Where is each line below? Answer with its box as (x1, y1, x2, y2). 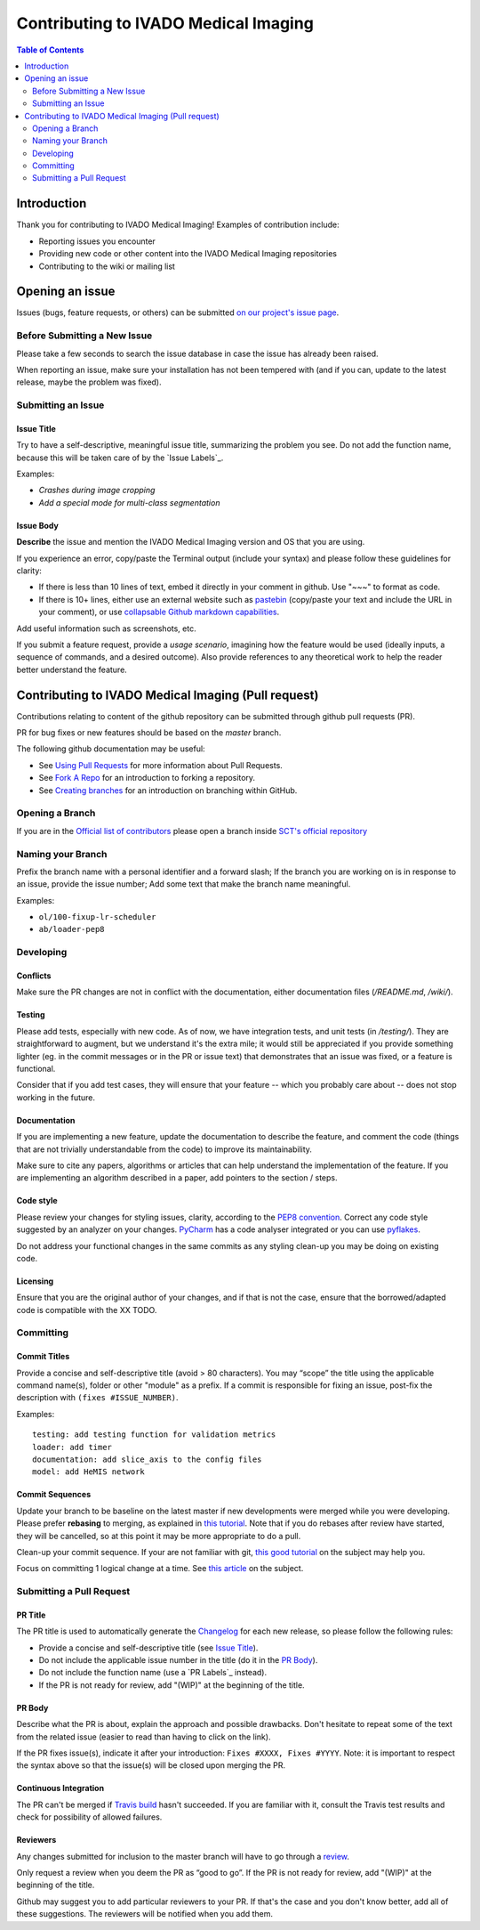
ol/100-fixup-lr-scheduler (38, 912, 156, 922)
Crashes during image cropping (38, 485, 156, 496)
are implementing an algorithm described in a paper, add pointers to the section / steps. (16, 1172, 338, 1183)
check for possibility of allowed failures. (16, 1812, 163, 1822)
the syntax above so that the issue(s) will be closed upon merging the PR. (16, 1760, 286, 1771)
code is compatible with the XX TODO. (16, 1304, 157, 1315)
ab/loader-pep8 (38, 924, 106, 935)
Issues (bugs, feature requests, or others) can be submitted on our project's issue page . (16, 307, 340, 318)
